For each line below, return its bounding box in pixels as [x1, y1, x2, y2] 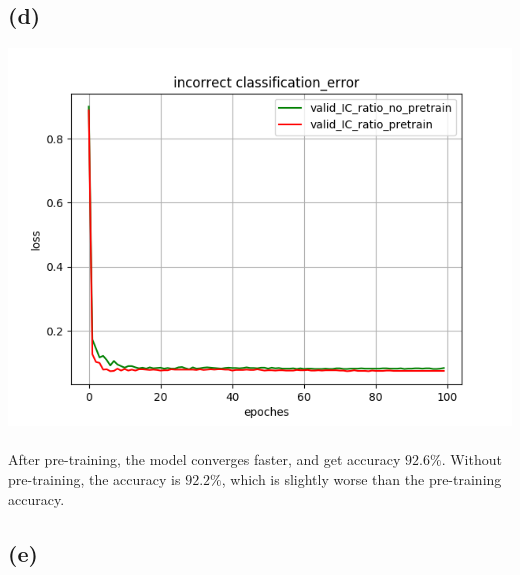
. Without [441, 449, 502, 470]
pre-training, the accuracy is [8, 468, 181, 489]
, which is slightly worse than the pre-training [221, 468, 502, 489]
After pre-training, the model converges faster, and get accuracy [8, 449, 401, 470]
